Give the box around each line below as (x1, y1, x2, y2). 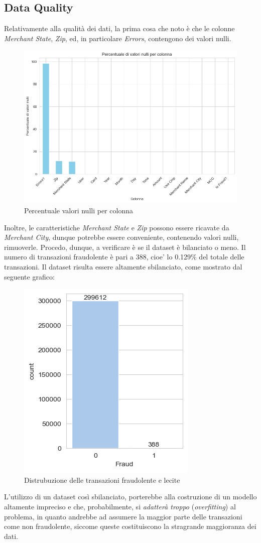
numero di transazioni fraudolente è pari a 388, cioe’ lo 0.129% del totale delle (4, 251, 244, 262)
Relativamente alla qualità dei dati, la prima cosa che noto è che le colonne (4, 23, 235, 34)
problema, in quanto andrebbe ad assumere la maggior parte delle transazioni (4, 511, 242, 521)
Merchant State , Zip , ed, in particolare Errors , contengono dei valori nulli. (4, 33, 231, 43)
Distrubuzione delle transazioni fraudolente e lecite (24, 474, 180, 485)
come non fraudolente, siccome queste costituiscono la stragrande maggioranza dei (4, 521, 256, 531)
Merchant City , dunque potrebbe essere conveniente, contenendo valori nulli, (4, 232, 239, 242)
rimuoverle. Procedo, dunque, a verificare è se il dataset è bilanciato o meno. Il (4, 241, 246, 252)
